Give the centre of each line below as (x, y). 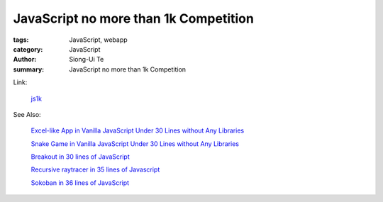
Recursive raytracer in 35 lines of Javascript (95, 169)
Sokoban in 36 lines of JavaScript (80, 183)
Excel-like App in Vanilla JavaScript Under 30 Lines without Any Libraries (138, 130)
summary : (29, 69)
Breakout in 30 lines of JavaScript (81, 157)
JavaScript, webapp (98, 40)
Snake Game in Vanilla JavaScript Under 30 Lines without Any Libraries (135, 144)
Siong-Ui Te (87, 60)
